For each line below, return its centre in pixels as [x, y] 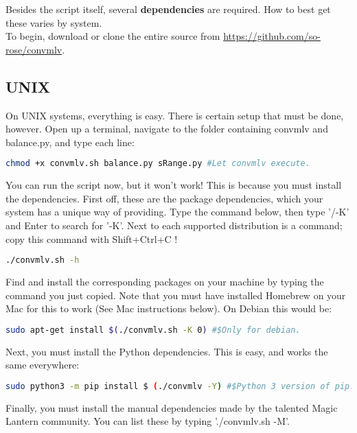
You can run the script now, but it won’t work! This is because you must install [174, 185]
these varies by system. [54, 22]
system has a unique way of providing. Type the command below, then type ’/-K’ [177, 212]
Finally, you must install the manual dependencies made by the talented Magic [172, 407]
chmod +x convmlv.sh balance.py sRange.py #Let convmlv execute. [158, 164]
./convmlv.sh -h [43, 260]
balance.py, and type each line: [70, 142]
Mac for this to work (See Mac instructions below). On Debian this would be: [169, 308]
